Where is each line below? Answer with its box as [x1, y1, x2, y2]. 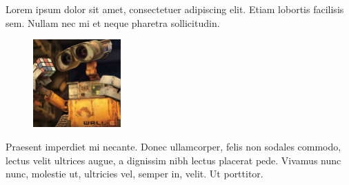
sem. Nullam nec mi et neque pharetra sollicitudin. [6, 15, 220, 30]
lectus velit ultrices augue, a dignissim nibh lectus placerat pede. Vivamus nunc [6, 153, 341, 167]
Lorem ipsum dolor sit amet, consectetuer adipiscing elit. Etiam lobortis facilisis [6, 2, 344, 16]
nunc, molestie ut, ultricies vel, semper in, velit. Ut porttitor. [6, 166, 263, 181]
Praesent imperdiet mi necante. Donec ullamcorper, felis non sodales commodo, [6, 139, 341, 153]
